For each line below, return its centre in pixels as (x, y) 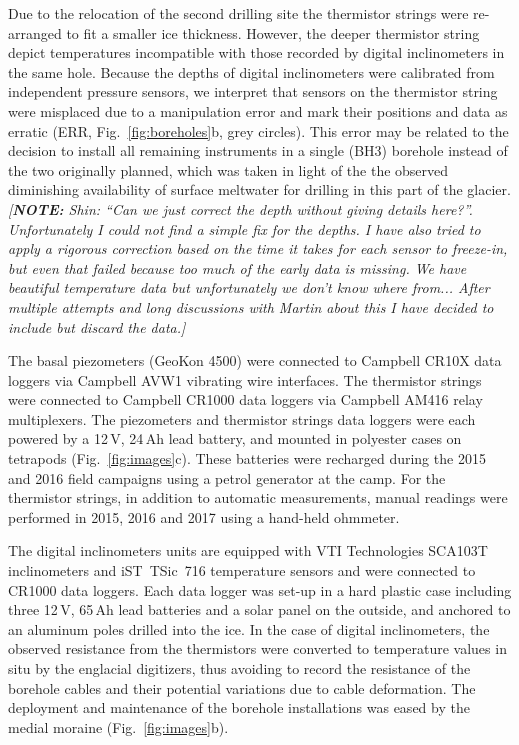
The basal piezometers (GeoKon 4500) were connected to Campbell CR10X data (255, 360)
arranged (35, 32)
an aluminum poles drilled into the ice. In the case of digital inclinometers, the (249, 628)
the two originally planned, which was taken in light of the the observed (228, 169)
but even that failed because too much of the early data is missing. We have (237, 267)
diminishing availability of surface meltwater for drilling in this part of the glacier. (259, 189)
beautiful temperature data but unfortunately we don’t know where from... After (249, 287)
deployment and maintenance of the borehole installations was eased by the (239, 707)
